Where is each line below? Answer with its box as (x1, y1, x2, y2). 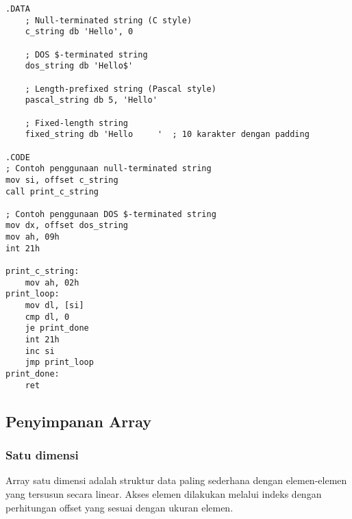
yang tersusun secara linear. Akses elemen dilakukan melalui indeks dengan (5, 486, 322, 501)
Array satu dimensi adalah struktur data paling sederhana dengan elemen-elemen (5, 473, 347, 488)
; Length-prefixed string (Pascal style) (25, 84, 216, 94)
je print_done (25, 323, 89, 333)
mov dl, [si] (25, 301, 84, 311)
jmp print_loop (25, 357, 94, 368)
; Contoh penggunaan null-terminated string (5, 164, 212, 174)
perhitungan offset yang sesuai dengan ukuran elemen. (5, 500, 234, 514)
